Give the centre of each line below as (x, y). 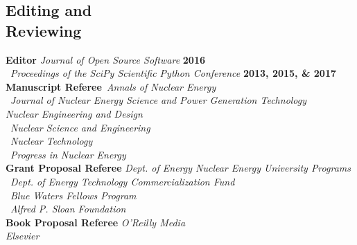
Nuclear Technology (52, 141)
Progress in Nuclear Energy (68, 154)
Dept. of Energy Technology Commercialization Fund (123, 181)
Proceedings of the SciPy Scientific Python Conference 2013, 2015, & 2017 (174, 73)
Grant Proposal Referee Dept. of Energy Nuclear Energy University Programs (178, 168)
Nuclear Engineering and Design (74, 113)
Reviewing (44, 30)
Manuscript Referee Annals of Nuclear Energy (111, 86)
